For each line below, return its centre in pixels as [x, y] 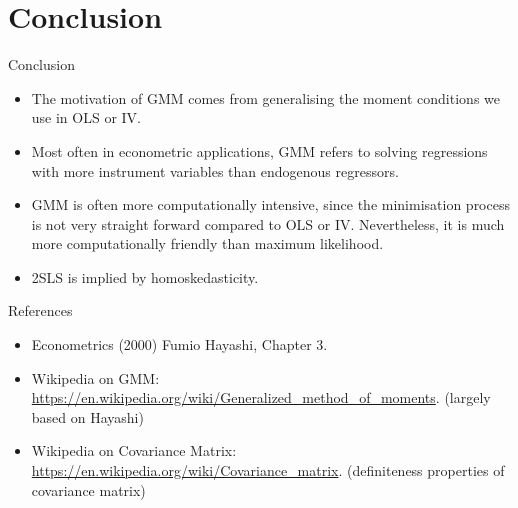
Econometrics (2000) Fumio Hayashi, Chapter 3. [179, 344]
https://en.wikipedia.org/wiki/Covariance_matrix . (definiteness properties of [268, 470]
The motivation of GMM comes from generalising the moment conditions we [265, 97]
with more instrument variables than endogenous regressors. [215, 170]
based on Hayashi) [87, 416]
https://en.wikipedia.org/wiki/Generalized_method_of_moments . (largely [261, 397]
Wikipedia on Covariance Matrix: [134, 450]
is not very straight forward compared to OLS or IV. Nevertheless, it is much [268, 223]
